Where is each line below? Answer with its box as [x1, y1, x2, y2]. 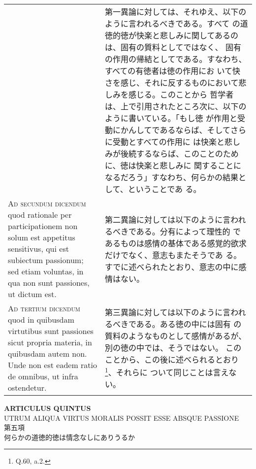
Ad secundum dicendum [8, 198, 86, 209]
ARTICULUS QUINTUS [4, 403, 91, 413]
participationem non [8, 220, 78, 232]
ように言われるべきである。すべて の [105, 18, 240, 29]
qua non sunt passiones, [8, 277, 90, 288]
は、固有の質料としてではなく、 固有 [105, 41, 241, 53]
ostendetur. [8, 382, 47, 393]
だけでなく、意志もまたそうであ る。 [105, 249, 242, 261]
